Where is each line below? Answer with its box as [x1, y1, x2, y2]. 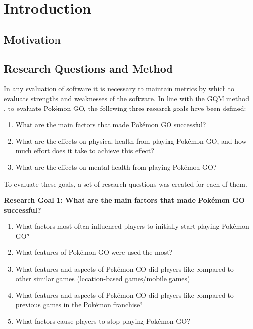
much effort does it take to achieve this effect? [15, 145, 154, 156]
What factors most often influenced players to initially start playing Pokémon [15, 221, 249, 231]
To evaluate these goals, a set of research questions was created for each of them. [4, 178, 247, 189]
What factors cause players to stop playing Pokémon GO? [15, 316, 190, 326]
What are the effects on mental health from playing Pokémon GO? [15, 162, 217, 172]
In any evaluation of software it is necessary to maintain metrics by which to [4, 83, 235, 94]
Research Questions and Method [4, 60, 173, 76]
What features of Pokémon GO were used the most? [15, 247, 173, 257]
